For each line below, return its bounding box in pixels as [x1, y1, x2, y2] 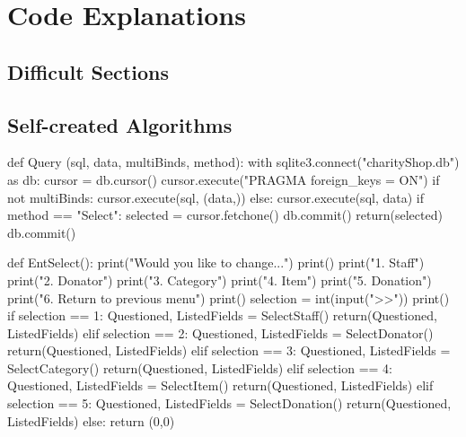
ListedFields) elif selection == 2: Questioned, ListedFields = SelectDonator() [7, 323, 434, 342]
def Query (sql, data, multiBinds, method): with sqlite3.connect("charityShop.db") [7, 153, 460, 171]
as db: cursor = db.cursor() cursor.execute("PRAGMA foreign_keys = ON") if [7, 170, 440, 188]
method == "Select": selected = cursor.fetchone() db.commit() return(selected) [7, 205, 443, 224]
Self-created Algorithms [7, 110, 233, 138]
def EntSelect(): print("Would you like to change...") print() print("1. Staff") [7, 253, 425, 272]
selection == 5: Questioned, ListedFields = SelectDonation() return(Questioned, [7, 394, 452, 413]
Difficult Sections [7, 57, 169, 85]
